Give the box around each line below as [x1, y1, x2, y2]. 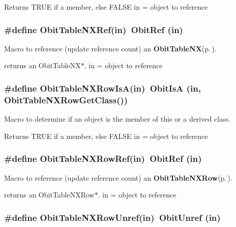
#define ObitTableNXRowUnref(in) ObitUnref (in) [4, 211, 221, 223]
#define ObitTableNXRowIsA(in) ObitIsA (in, [4, 81, 201, 94]
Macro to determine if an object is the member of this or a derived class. [4, 113, 230, 124]
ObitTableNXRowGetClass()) [4, 93, 128, 106]
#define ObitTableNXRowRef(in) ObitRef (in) [4, 152, 202, 165]
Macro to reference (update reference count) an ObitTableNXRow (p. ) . [4, 172, 232, 183]
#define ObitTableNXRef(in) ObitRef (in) [4, 23, 183, 36]
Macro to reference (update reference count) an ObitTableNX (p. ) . [4, 43, 217, 53]
